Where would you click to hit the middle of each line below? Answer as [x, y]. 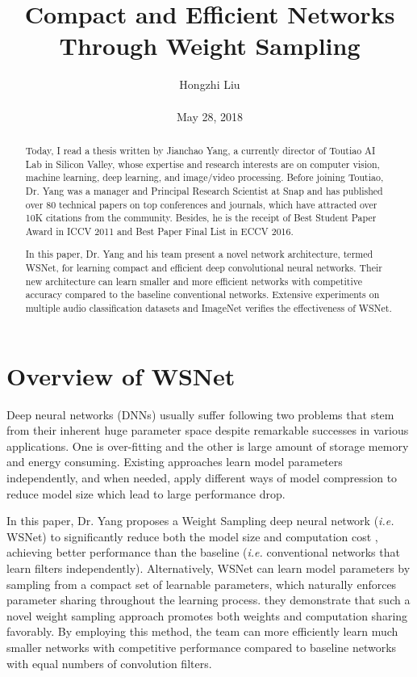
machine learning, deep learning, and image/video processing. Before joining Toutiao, [204, 177]
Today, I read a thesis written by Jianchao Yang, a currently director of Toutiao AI [200, 150]
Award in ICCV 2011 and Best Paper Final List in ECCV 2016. [159, 231]
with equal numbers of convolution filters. [109, 663]
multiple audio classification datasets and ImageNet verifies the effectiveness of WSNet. [208, 308]
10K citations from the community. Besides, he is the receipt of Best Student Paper [201, 218]
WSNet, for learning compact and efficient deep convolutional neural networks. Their [204, 268]
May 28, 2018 [210, 116]
